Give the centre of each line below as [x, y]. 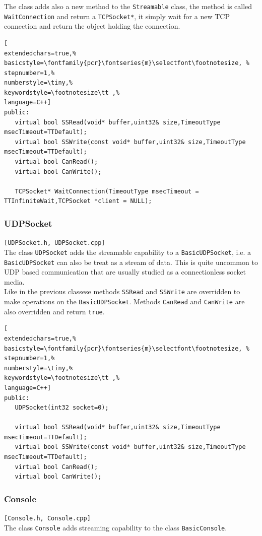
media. [14, 281]
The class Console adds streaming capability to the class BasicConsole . [116, 527]
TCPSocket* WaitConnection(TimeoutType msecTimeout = [107, 191]
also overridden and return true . [54, 311]
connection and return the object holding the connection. [92, 26]
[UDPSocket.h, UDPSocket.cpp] [55, 243]
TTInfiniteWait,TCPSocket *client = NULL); [78, 201]
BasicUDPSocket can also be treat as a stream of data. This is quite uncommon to [131, 262]
